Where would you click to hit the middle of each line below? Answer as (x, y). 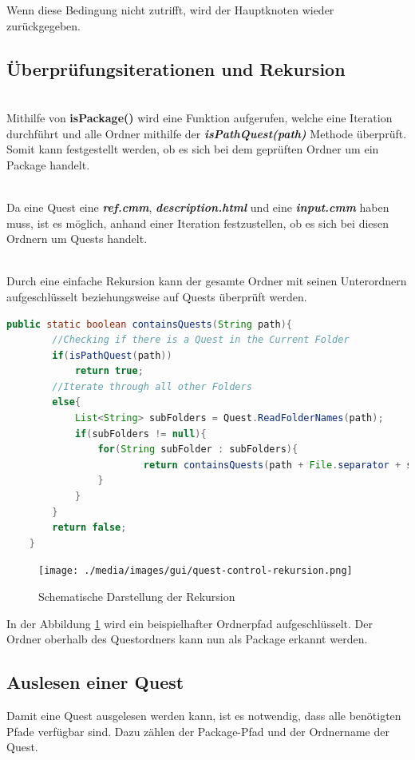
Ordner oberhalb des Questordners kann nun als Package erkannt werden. (187, 639)
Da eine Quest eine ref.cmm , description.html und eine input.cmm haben (198, 207)
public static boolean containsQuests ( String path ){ (150, 324)
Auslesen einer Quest (95, 682)
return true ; (109, 371)
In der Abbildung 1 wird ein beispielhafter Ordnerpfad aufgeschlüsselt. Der (190, 623)
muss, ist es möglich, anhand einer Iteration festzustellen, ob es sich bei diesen (198, 223)
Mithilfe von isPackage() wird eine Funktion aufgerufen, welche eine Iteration (200, 117)
